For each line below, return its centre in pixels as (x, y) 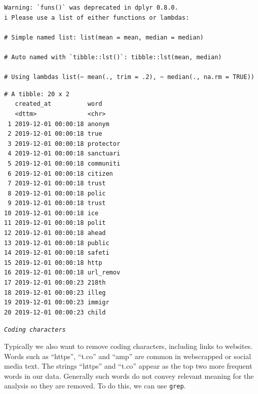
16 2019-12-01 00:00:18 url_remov (62, 273)
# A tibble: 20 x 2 (37, 94)
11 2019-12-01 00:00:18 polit (55, 223)
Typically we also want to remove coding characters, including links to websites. (128, 346)
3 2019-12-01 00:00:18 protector (64, 144)
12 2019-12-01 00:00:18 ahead (55, 233)
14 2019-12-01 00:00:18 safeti (57, 253)
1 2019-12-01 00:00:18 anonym (59, 124)
